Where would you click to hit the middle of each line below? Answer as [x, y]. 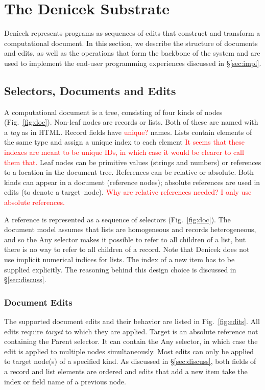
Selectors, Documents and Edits [90, 90]
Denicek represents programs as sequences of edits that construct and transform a [132, 33]
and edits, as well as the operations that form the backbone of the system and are [132, 53]
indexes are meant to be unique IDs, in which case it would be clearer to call [124, 152]
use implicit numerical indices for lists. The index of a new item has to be [119, 259]
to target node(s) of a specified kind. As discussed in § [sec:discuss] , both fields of [130, 361]
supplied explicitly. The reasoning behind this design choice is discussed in [120, 269]
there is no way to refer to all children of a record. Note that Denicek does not [127, 249]
